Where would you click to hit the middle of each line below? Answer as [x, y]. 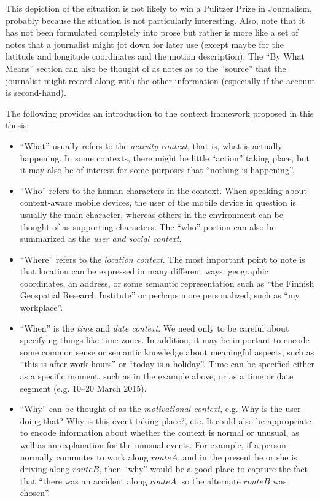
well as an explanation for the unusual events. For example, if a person [153, 445]
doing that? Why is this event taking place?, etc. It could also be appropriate [166, 420]
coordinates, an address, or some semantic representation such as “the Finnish [167, 283]
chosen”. [35, 493]
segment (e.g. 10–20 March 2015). [83, 388]
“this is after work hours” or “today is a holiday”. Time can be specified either [167, 364]
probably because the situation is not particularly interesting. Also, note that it [155, 20]
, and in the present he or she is [237, 456]
